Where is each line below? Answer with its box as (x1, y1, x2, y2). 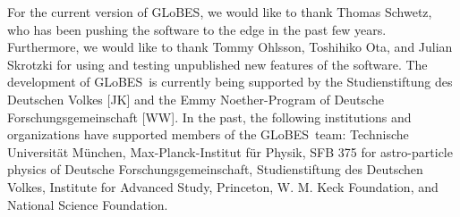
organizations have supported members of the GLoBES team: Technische (7, 125, 409, 144)
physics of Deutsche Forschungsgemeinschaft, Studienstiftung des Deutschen (7, 160, 423, 179)
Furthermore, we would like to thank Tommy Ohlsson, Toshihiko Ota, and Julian (7, 38, 453, 56)
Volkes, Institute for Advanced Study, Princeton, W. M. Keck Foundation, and (7, 177, 439, 196)
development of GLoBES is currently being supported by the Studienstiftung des (7, 72, 453, 91)
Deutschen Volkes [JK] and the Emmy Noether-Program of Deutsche (7, 89, 384, 108)
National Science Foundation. (7, 195, 168, 213)
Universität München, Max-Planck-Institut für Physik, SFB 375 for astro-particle (7, 142, 453, 161)
